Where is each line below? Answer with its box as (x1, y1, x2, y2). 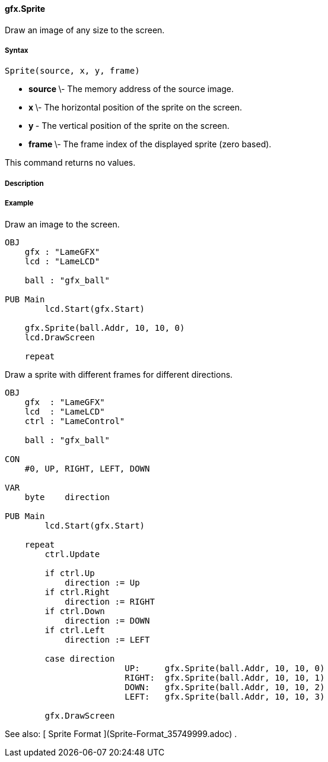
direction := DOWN (65, 615, 150, 625)
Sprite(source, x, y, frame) (5, 66, 140, 76)
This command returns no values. (5, 157, 136, 168)
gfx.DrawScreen (44, 710, 115, 720)
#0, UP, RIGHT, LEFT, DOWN (24, 463, 150, 473)
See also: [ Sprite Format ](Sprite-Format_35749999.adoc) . (5, 728, 237, 739)
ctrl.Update (44, 549, 100, 559)
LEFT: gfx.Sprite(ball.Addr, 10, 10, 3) (125, 691, 325, 701)
